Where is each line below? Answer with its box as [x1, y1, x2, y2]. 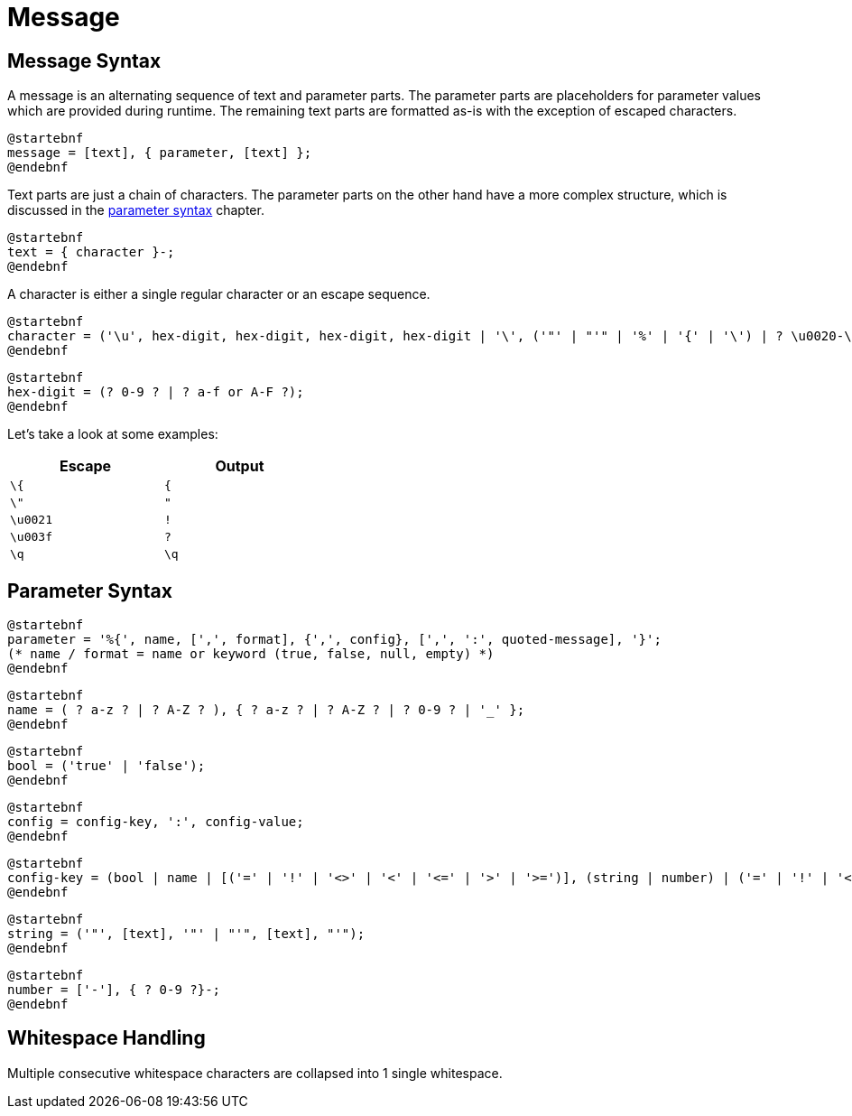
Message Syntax [7, 49, 162, 72]
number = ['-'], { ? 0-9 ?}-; [7, 982, 221, 998]
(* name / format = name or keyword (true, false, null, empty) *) [7, 646, 495, 662]
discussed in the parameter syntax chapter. [7, 202, 264, 219]
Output [215, 457, 264, 476]
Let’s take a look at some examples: [7, 426, 218, 442]
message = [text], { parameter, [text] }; [7, 145, 312, 161]
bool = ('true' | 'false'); [7, 758, 206, 774]
